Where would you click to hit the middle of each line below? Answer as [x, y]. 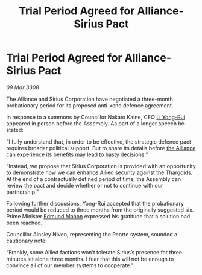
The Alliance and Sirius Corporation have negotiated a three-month [90, 99]
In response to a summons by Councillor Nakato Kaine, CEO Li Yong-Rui [96, 117]
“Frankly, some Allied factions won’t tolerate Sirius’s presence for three [94, 252]
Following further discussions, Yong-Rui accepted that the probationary [95, 203]
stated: [15, 130]
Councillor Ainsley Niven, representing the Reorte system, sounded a [92, 234]
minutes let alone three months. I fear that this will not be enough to [90, 259]
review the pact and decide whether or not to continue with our [85, 185]
